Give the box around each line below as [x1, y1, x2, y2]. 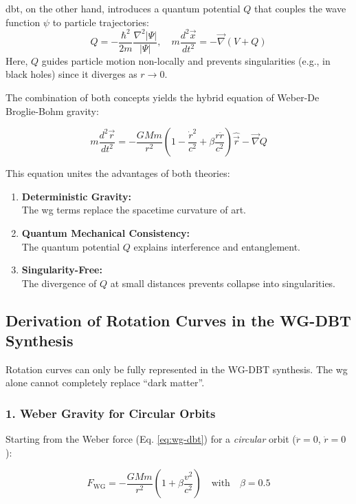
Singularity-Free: [21, 262, 102, 277]
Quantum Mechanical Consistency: [21, 225, 190, 240]
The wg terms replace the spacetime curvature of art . [21, 202, 247, 217]
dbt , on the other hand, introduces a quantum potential [5, 1, 241, 15]
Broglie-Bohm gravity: [5, 103, 99, 118]
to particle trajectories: [52, 14, 149, 29]
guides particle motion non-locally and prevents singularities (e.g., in [41, 53, 331, 67]
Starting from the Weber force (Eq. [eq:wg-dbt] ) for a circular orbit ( [5, 432, 296, 446]
